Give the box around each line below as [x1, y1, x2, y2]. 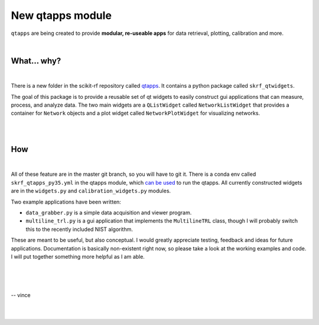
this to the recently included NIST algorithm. [25, 226, 133, 233]
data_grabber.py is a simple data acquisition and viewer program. [25, 209, 192, 216]
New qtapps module [11, 9, 112, 22]
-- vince [11, 291, 31, 298]
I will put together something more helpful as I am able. [11, 253, 145, 260]
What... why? [11, 56, 61, 66]
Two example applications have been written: [11, 198, 121, 205]
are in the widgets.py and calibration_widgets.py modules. [11, 187, 171, 195]
